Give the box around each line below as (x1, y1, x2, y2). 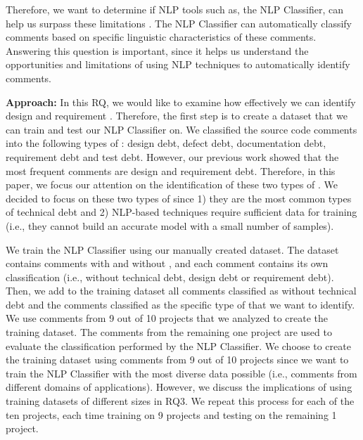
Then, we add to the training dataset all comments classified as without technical (6, 283, 357, 298)
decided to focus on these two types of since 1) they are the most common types (6, 190, 352, 205)
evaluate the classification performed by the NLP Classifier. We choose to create (6, 338, 351, 353)
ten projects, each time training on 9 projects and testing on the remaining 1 (6, 407, 337, 422)
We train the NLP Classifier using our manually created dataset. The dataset (6, 242, 339, 257)
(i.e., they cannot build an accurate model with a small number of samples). (6, 218, 334, 233)
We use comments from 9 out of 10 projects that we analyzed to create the (6, 311, 328, 325)
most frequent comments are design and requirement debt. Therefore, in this (6, 163, 336, 178)
